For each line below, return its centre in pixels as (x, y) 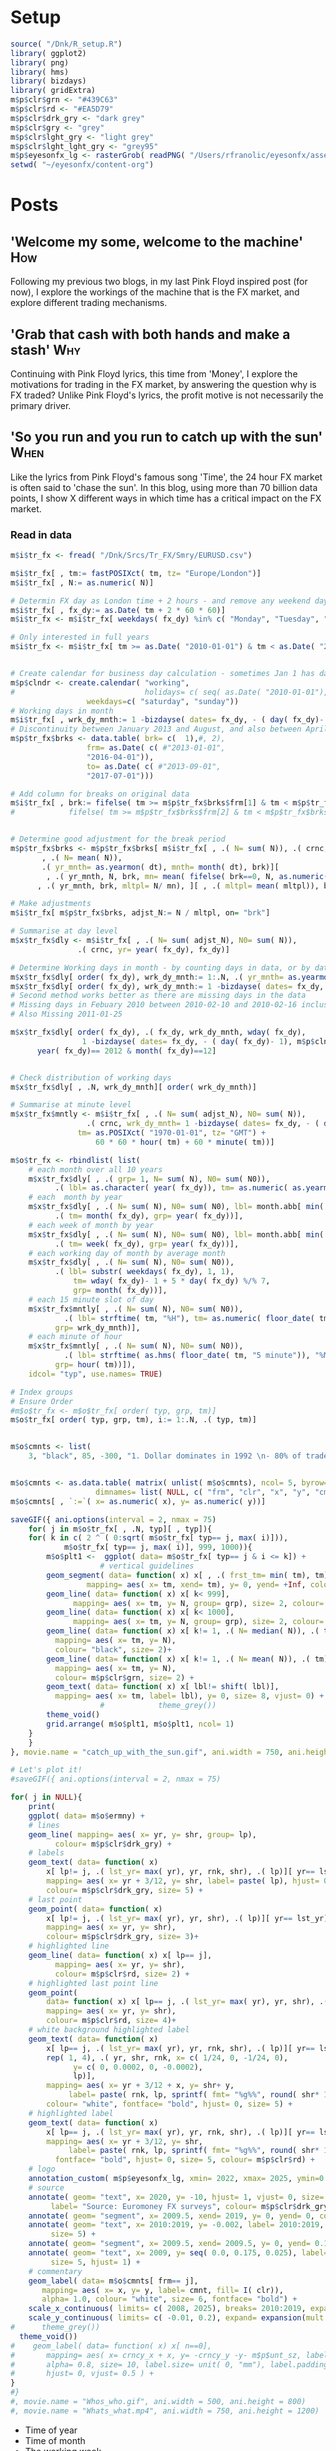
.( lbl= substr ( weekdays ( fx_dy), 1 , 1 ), (144, 1272)
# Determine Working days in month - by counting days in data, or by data (171, 967)
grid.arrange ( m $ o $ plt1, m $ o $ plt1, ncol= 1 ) (140, 1724)
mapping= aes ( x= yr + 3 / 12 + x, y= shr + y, (140, 2086)
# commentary (55, 2271)
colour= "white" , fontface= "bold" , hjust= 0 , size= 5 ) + (169, 2104)
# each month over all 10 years (95, 1169)
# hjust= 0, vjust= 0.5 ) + (82, 2374)
